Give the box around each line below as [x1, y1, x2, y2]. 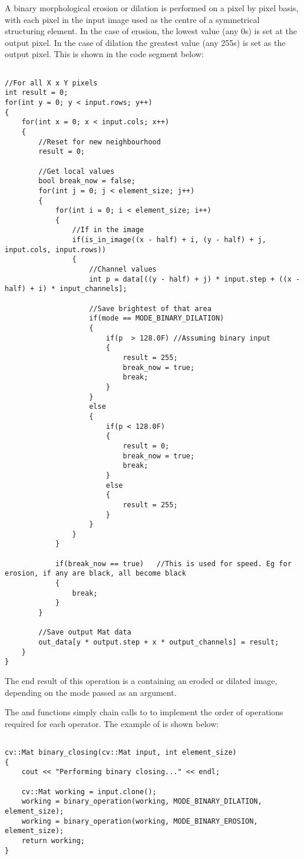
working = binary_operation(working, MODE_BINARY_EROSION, [21, 817, 258, 825]
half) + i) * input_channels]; [5, 285, 127, 293]
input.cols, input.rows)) [5, 245, 106, 254]
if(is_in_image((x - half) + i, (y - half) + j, [72, 236, 266, 245]
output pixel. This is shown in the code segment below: [5, 48, 204, 60]
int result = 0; [5, 88, 68, 97]
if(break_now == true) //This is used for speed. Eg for [55, 559, 292, 568]
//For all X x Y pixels [5, 78, 98, 87]
